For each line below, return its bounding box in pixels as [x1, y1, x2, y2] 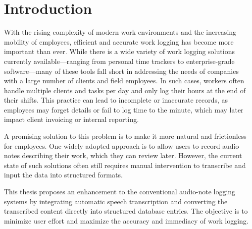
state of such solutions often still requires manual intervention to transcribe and [4, 160, 246, 170]
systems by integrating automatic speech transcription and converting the [4, 196, 228, 206]
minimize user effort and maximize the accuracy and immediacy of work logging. [4, 215, 249, 226]
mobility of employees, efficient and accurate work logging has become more [4, 36, 234, 47]
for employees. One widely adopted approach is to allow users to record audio [4, 140, 239, 151]
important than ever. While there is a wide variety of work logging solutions [4, 46, 235, 57]
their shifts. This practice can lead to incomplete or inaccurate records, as [4, 95, 228, 105]
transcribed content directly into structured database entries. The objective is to [4, 206, 248, 216]
